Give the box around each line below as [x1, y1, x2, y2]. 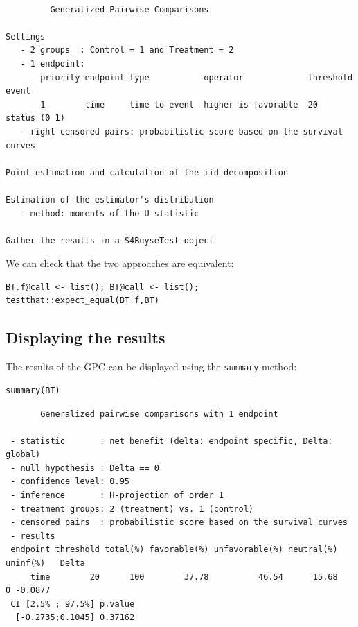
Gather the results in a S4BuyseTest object [6, 235, 214, 246]
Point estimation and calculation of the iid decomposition [6, 167, 289, 178]
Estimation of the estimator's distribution [6, 194, 214, 205]
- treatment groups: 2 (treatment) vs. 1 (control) [10, 504, 253, 514]
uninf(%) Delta [6, 558, 85, 569]
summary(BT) [6, 385, 60, 395]
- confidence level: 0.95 [10, 476, 129, 487]
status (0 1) [6, 113, 65, 123]
